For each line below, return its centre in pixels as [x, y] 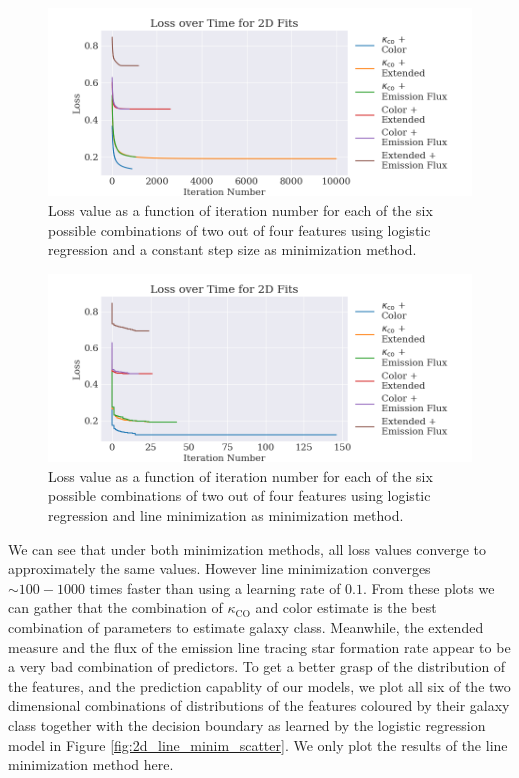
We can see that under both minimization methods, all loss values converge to [247, 548]
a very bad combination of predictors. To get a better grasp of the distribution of [257, 666]
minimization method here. [91, 764]
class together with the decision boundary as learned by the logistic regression [247, 724]
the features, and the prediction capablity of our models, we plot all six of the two [259, 685]
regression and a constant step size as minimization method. [232, 249]
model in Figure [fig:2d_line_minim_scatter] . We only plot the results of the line [258, 744]
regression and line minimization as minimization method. [226, 515]
